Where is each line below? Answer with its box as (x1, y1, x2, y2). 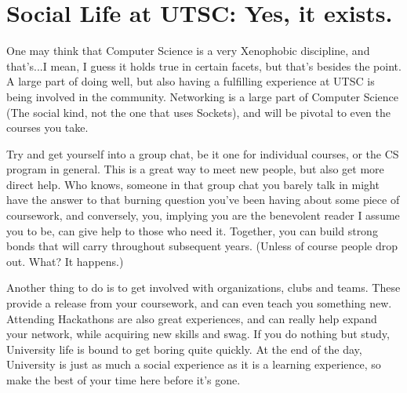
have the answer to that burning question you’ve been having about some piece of (6, 191, 400, 208)
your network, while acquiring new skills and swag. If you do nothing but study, (6, 326, 390, 342)
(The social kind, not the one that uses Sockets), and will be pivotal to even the (6, 104, 391, 120)
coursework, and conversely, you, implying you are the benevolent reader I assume (6, 207, 400, 224)
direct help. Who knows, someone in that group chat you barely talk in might (6, 176, 380, 192)
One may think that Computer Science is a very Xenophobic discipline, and (6, 42, 370, 59)
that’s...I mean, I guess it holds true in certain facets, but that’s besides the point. (6, 57, 402, 74)
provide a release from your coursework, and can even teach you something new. (6, 295, 392, 311)
